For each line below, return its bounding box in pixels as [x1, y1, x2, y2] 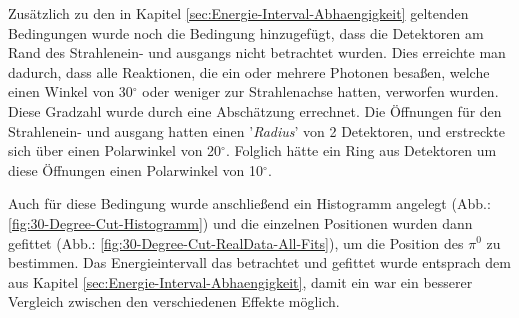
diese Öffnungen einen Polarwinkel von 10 [8, 159, 264, 180]
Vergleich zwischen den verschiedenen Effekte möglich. [8, 291, 340, 312]
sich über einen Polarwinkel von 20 [8, 140, 222, 161]
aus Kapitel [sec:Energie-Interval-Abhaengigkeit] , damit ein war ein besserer [8, 271, 473, 292]
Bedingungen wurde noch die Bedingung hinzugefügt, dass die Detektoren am [8, 22, 484, 43]
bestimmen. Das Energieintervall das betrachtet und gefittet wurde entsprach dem [8, 252, 511, 273]
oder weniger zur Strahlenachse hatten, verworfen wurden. [142, 81, 499, 102]
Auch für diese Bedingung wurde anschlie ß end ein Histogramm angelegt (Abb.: [8, 193, 491, 214]
